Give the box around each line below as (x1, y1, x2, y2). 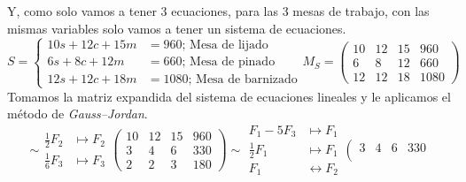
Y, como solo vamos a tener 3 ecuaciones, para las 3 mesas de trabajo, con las (7, 2, 430, 19)
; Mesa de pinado (182, 56, 276, 69)
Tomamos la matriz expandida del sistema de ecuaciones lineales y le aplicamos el (7, 87, 451, 105)
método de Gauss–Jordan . (7, 104, 148, 123)
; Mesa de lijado (182, 39, 268, 52)
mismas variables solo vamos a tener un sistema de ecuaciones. (7, 19, 346, 37)
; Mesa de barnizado (188, 72, 298, 86)
